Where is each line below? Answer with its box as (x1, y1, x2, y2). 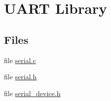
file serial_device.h (4, 88, 61, 98)
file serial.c (4, 55, 36, 65)
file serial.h (4, 71, 37, 82)
